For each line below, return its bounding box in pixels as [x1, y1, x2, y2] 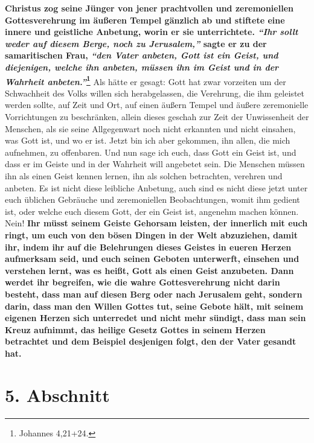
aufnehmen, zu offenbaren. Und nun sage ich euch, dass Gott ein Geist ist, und [5, 145, 296, 158]
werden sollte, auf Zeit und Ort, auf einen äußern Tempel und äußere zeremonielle [5, 98, 309, 111]
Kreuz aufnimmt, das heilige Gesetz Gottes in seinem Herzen [5, 323, 266, 336]
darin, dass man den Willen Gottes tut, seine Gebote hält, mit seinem [5, 299, 304, 312]
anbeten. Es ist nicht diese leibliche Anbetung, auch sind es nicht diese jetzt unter [5, 181, 308, 194]
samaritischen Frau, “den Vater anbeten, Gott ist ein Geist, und [5, 49, 278, 62]
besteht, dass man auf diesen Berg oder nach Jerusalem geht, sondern [5, 287, 303, 300]
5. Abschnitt [5, 382, 110, 407]
